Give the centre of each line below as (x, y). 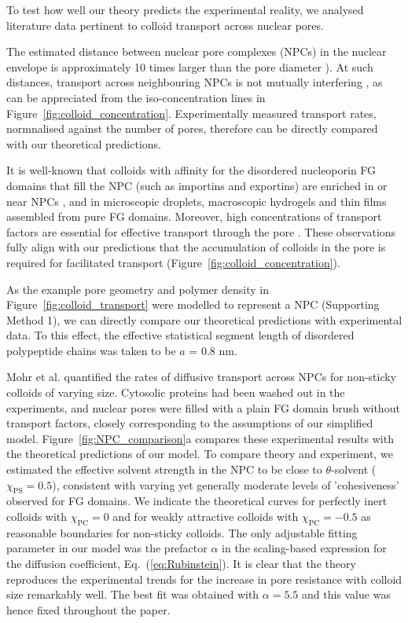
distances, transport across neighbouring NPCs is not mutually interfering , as (195, 82)
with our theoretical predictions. (84, 143)
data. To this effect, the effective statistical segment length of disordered (180, 335)
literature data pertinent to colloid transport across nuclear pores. (165, 25)
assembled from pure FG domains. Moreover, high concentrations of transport (194, 216)
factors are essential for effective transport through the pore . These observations (201, 231)
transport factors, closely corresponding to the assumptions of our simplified (190, 423)
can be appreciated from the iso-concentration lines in (136, 97)
